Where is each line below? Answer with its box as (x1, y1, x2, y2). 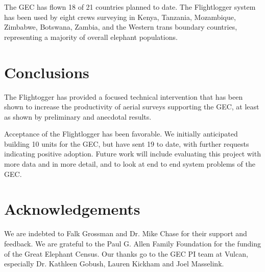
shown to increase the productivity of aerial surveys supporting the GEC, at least (4, 101, 259, 112)
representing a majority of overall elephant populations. (4, 31, 178, 42)
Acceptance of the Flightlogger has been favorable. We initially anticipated (4, 128, 238, 139)
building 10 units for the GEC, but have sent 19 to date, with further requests (4, 138, 249, 149)
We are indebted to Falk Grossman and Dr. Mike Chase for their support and (4, 228, 247, 239)
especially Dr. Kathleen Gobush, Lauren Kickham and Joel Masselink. (4, 258, 224, 269)
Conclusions (4, 61, 89, 82)
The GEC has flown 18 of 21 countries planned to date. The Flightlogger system (4, 2, 256, 12)
